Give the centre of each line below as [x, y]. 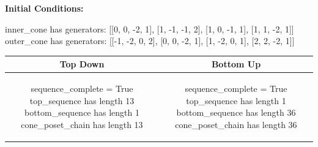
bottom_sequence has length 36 [236, 112]
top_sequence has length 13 [82, 100]
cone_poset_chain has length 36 [236, 124]
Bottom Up [236, 64]
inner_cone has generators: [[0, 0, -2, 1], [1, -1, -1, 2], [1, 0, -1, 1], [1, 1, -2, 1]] [150, 28]
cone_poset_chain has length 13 [82, 124]
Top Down [82, 64]
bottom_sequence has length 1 [82, 112]
